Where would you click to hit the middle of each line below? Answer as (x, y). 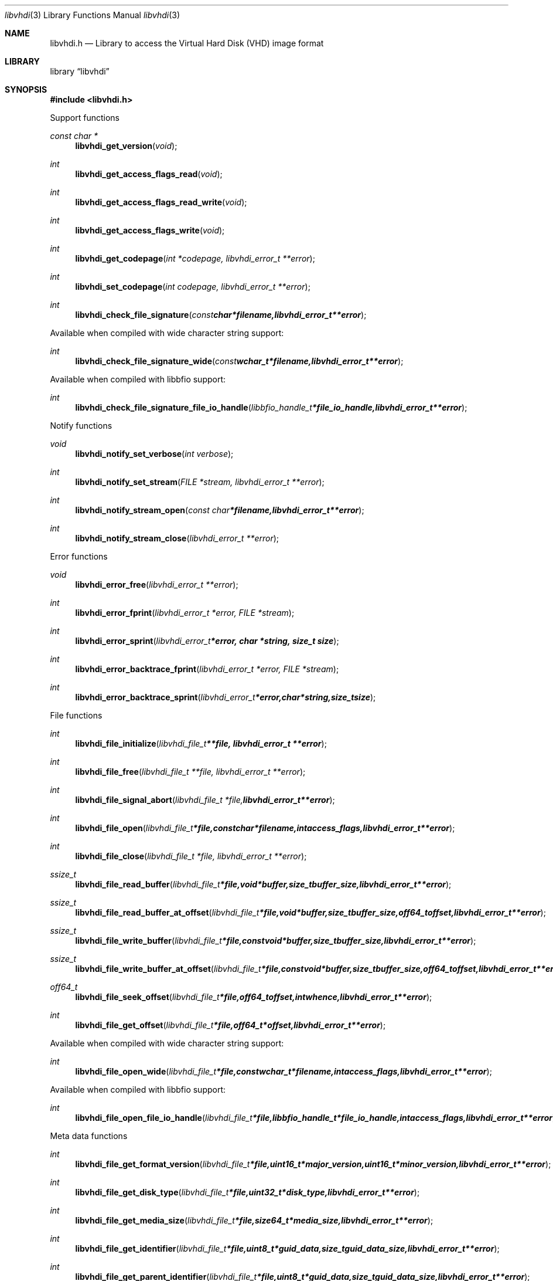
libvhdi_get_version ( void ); (126, 146)
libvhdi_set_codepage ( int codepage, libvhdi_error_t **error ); (193, 287)
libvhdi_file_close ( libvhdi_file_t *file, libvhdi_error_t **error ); (191, 856)
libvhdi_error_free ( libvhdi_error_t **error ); (157, 584)
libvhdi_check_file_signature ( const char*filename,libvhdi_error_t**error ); (221, 315)
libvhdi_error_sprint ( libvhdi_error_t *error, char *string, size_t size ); (207, 641)
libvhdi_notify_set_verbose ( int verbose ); (154, 454)
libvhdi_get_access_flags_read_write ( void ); (161, 202)
